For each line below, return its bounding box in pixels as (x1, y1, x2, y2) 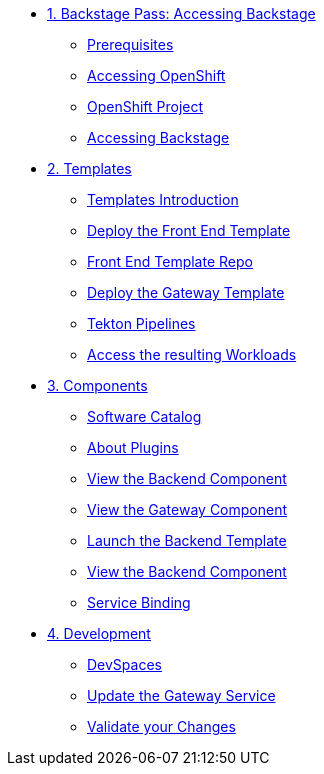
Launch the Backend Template (87, 532, 287, 549)
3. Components (47, 377, 148, 394)
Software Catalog (87, 408, 202, 425)
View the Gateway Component (87, 501, 288, 518)
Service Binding (87, 594, 191, 611)
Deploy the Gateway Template (87, 284, 285, 301)
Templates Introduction (87, 191, 239, 208)
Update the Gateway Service (87, 687, 276, 704)
